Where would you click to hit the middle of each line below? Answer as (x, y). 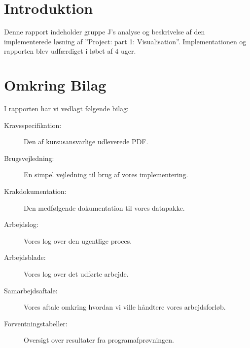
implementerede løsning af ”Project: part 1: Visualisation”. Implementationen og (125, 41)
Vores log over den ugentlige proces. (78, 240)
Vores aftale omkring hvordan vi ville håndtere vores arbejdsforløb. (125, 307)
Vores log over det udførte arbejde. (76, 273)
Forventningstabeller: (36, 323)
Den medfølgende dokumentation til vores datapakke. (104, 207)
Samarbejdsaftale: (31, 290)
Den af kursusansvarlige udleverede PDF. (86, 142)
